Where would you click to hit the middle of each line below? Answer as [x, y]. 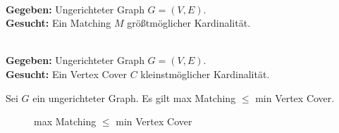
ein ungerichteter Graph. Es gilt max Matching [134, 97]
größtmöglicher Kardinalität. [189, 23]
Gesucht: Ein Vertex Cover [66, 74]
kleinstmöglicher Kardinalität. [205, 74]
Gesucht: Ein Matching [58, 23]
